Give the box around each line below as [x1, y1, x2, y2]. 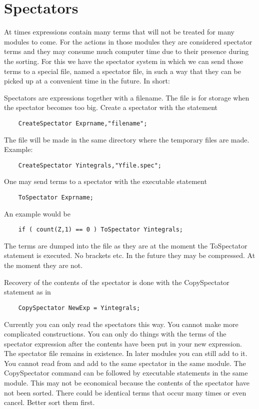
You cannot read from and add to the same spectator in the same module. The [4, 357, 246, 368]
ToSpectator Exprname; [18, 193, 93, 201]
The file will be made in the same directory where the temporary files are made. [4, 134, 249, 144]
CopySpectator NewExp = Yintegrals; [18, 304, 140, 311]
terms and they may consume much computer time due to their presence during [4, 46, 249, 56]
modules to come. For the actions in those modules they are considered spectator [4, 36, 252, 46]
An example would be [4, 208, 70, 218]
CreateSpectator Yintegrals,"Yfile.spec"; [18, 161, 161, 169]
